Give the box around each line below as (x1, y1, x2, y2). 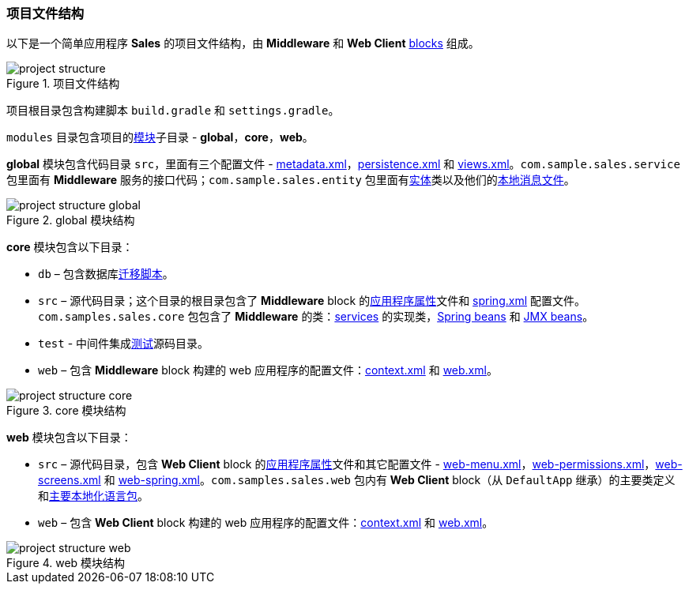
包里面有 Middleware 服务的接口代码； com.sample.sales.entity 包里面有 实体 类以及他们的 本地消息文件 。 (6, 173, 575, 187)
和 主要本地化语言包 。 (38, 489, 149, 503)
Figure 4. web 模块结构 (6, 556, 126, 570)
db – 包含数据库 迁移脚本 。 (38, 267, 174, 281)
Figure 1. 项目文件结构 (6, 77, 120, 91)
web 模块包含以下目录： (6, 430, 132, 445)
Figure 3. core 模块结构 (6, 404, 126, 418)
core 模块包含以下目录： (6, 240, 134, 254)
